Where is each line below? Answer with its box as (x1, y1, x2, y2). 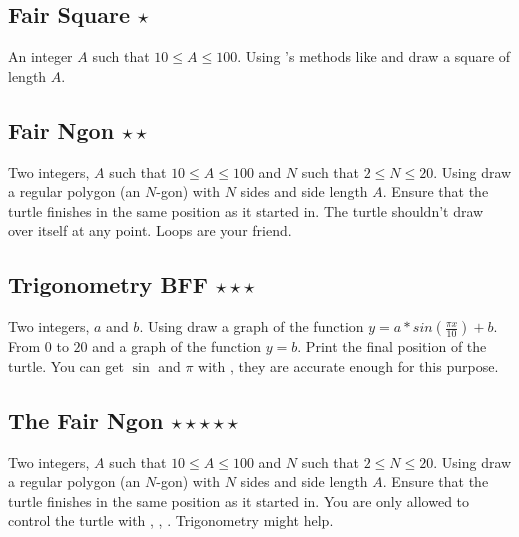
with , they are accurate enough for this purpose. (198, 355, 499, 376)
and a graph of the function (92, 336, 262, 357)
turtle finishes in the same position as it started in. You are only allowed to (8, 490, 470, 511)
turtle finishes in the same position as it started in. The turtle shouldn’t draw (8, 200, 484, 221)
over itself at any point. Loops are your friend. (8, 220, 292, 241)
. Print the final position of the (297, 336, 487, 357)
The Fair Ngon (8, 404, 164, 435)
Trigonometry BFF (8, 269, 208, 300)
